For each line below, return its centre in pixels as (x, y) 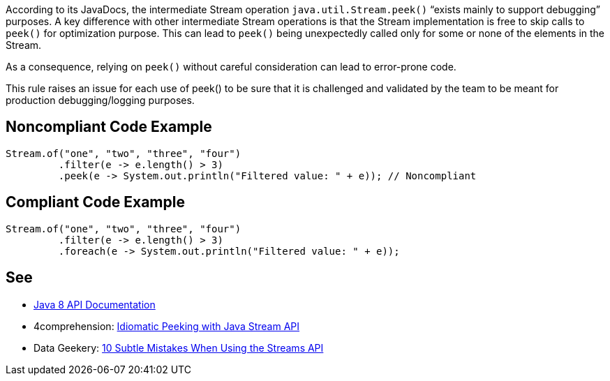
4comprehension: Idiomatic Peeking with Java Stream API (167, 326)
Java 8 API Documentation (95, 304)
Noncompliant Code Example (109, 127)
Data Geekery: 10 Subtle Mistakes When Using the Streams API (179, 348)
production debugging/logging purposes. (100, 100)
